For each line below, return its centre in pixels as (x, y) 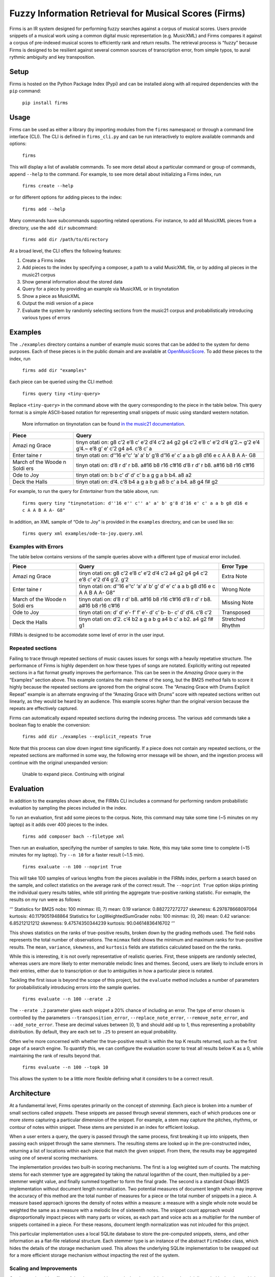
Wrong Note (236, 589)
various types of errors (46, 317)
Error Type (235, 566)
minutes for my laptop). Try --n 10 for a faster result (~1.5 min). (77, 855)
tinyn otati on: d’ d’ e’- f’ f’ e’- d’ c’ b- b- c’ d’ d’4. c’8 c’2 (146, 612)
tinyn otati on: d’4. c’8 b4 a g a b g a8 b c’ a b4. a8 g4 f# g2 (147, 482)
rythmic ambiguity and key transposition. (52, 57)
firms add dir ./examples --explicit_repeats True (87, 737)
